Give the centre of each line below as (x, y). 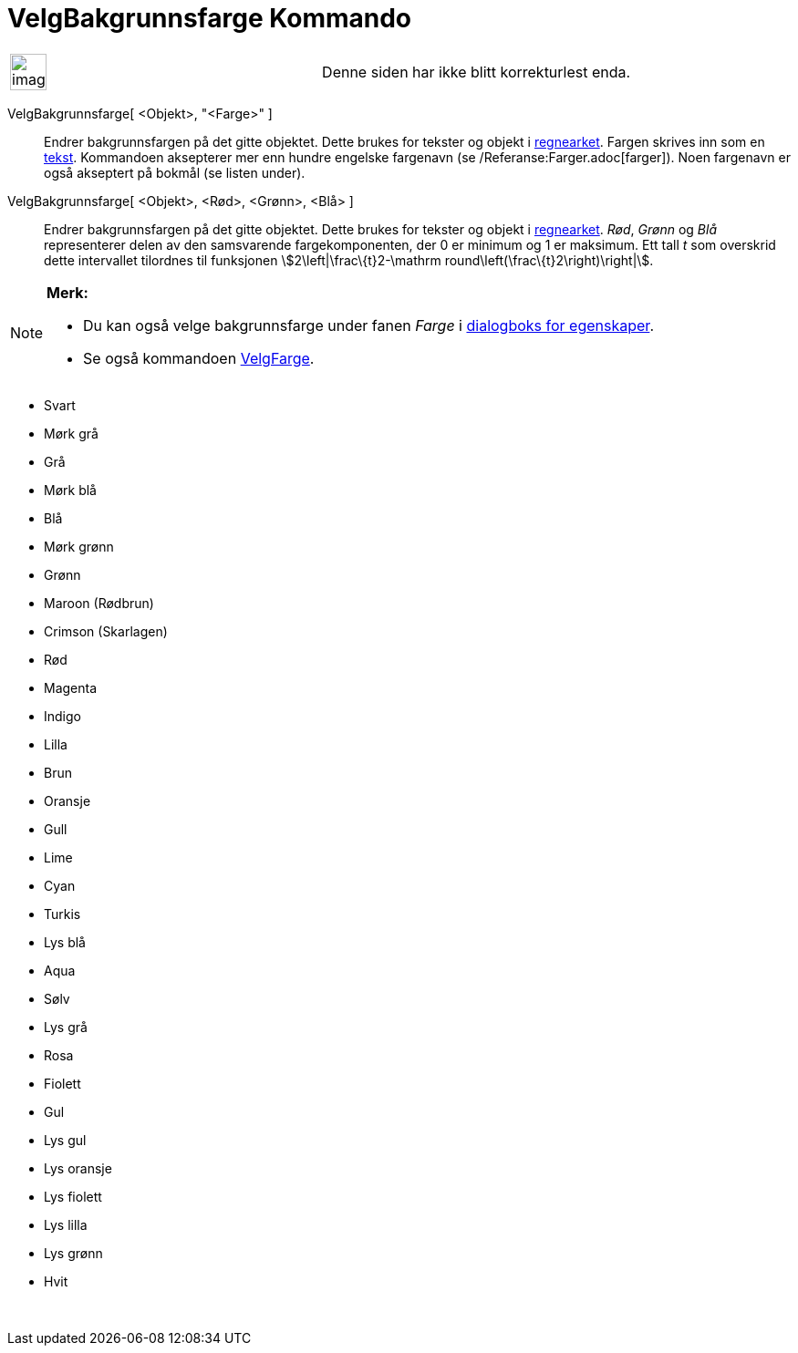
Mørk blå (70, 490)
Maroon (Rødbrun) (99, 603)
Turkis (62, 914)
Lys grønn (73, 1253)
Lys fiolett (73, 1196)
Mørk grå (71, 433)
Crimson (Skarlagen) (106, 631)
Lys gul (65, 1140)
